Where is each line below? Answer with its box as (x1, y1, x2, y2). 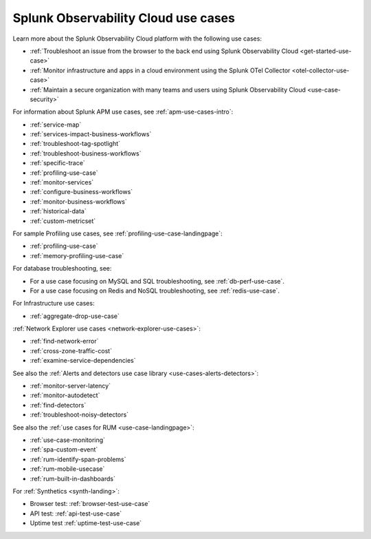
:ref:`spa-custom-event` (30, 445, 98, 454)
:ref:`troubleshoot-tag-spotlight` (30, 140, 120, 148)
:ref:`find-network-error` (30, 337, 99, 346)
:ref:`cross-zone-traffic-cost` (30, 346, 113, 355)
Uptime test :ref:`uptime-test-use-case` (30, 519, 142, 527)
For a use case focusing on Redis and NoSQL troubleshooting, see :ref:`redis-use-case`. (30, 286, 280, 295)
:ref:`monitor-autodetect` (30, 391, 100, 399)
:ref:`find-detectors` (30, 401, 87, 409)
